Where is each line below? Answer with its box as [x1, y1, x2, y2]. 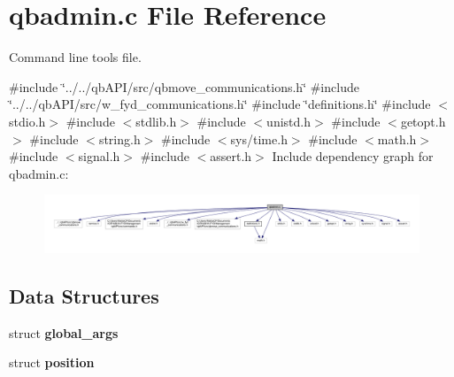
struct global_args [9, 323, 119, 342]
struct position [9, 353, 95, 372]
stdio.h [9, 112, 46, 130]
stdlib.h [135, 112, 177, 130]
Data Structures [9, 281, 159, 309]
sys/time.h [230, 129, 288, 148]
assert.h [210, 147, 252, 165]
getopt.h [400, 112, 446, 130]
